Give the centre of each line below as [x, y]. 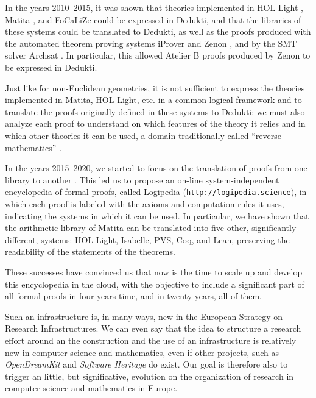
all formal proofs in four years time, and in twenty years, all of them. [133, 296]
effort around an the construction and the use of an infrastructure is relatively [151, 340]
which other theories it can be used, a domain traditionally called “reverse [143, 135]
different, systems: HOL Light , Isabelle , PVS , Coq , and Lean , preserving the [147, 239]
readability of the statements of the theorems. [90, 251]
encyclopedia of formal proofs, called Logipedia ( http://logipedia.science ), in [156, 192]
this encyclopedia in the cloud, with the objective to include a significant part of [155, 284]
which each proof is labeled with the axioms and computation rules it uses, [145, 203]
